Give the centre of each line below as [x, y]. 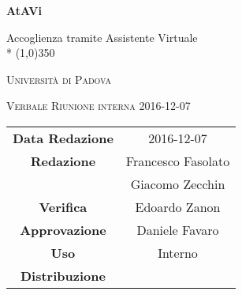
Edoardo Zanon [178, 206]
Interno [178, 252]
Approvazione [63, 229]
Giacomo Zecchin [178, 183]
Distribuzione [63, 275]
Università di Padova [59, 79]
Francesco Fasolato [178, 161]
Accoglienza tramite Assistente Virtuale [102, 37]
